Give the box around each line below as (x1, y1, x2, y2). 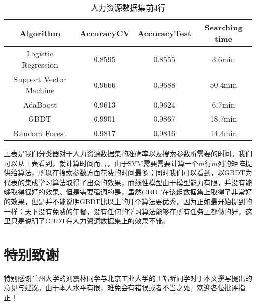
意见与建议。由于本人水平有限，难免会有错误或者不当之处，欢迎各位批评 (4, 282, 238, 293)
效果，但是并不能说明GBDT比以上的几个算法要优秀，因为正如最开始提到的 (10, 196, 252, 206)
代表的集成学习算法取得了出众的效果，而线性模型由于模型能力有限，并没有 (4, 177, 245, 187)
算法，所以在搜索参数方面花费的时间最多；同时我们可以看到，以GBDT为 (17, 167, 252, 178)
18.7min (210, 113, 237, 124)
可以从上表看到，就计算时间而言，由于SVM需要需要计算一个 (4, 158, 199, 168)
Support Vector (13, 73, 66, 84)
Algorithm (19, 27, 61, 39)
